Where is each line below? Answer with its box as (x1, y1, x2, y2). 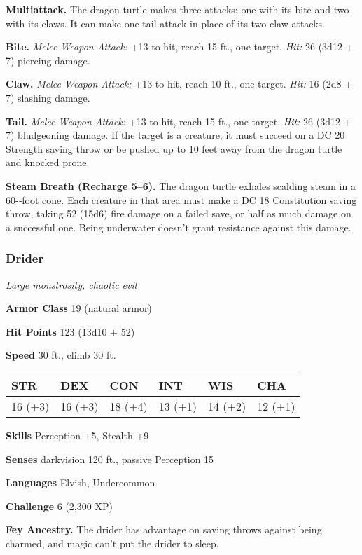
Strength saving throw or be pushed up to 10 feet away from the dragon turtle (6, 141, 342, 156)
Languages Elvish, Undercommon (6, 475, 155, 490)
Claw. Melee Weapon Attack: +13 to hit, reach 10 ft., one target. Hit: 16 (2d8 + (6, 76, 352, 91)
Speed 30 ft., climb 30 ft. (6, 348, 116, 362)
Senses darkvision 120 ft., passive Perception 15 (6, 451, 214, 466)
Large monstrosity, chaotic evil (6, 277, 137, 292)
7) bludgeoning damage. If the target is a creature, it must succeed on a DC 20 (6, 128, 345, 142)
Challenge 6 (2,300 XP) (6, 498, 113, 513)
